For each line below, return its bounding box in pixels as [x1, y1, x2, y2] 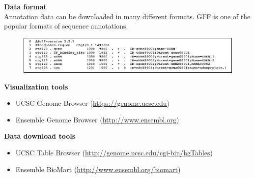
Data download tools [4, 131, 76, 141]
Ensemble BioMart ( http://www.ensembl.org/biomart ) [15, 164, 181, 174]
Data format [4, 1, 47, 11]
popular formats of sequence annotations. [4, 21, 128, 31]
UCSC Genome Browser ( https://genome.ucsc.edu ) [15, 98, 170, 108]
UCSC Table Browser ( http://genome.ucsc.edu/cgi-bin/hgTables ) [15, 148, 213, 158]
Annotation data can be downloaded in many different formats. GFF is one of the [4, 11, 251, 21]
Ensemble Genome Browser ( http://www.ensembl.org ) [15, 114, 179, 124]
